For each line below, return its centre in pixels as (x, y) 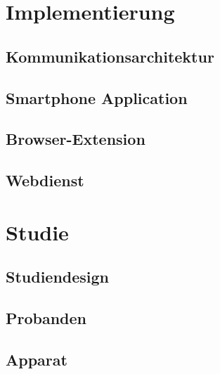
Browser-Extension (76, 139)
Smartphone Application (97, 97)
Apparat (37, 359)
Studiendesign (58, 277)
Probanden (46, 318)
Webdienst (45, 180)
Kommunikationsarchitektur (110, 56)
